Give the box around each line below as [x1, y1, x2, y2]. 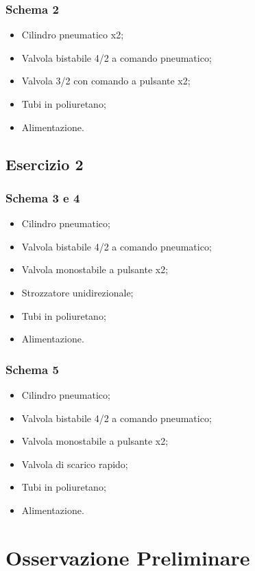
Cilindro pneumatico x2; [21, 27, 124, 42]
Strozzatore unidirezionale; [21, 285, 134, 299]
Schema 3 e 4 [5, 189, 80, 206]
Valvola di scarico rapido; [21, 456, 128, 471]
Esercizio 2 [5, 153, 84, 174]
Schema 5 [5, 360, 59, 377]
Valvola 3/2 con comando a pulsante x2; [21, 73, 191, 88]
